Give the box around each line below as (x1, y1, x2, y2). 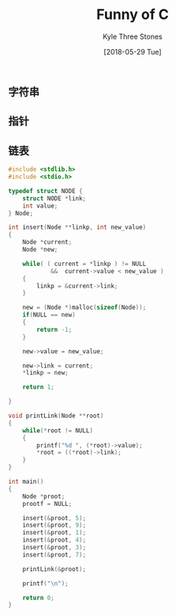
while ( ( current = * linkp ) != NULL (22, 260, 147, 268)
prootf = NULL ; (22, 500, 73, 508)
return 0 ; (22, 594, 55, 602)
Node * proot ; (22, 492, 66, 500)
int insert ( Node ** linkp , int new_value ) (8, 223, 147, 231)
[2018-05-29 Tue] (103, 47, 162, 56)
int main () (8, 477, 44, 486)
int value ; (22, 202, 58, 210)
